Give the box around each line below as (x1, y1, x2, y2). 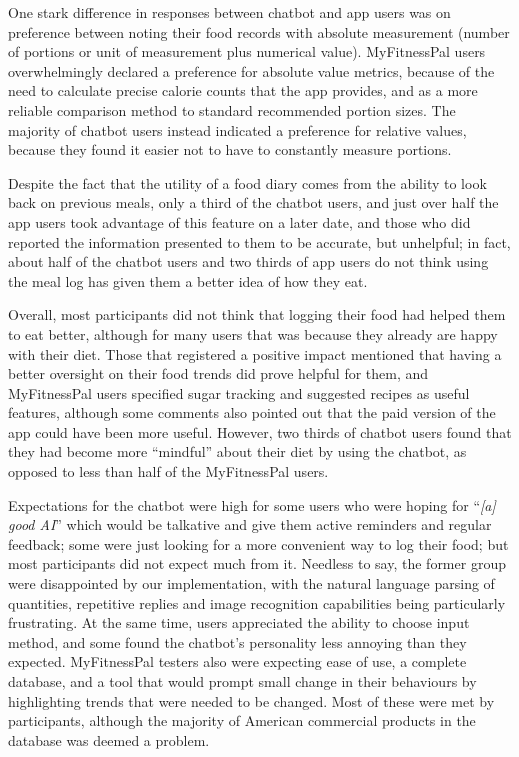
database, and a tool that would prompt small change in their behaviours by (8, 671, 477, 691)
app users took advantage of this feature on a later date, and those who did (8, 211, 471, 232)
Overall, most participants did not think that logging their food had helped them (8, 304, 506, 325)
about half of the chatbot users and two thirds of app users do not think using (8, 251, 489, 272)
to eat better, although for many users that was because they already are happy (8, 323, 498, 344)
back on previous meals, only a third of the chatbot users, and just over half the (8, 192, 499, 213)
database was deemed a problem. (8, 729, 210, 750)
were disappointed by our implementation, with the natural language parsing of (8, 573, 495, 594)
